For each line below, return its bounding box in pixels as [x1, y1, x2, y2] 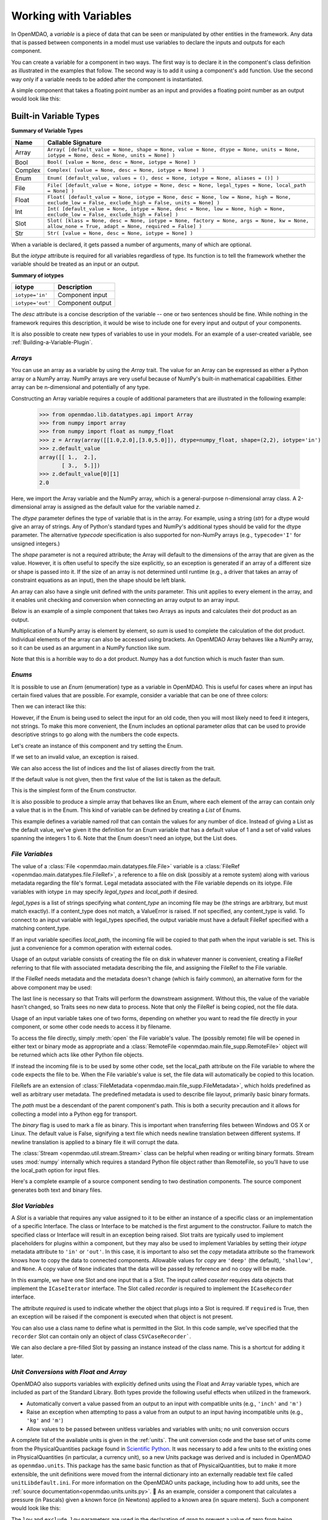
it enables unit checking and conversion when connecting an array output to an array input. [11, 596, 240, 604]
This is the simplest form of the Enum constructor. [11, 787, 137, 794]
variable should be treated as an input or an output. [11, 260, 140, 268]
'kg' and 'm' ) [26, 1417, 64, 1424]
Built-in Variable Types [11, 111, 100, 122]
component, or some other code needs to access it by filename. [11, 1023, 172, 1031]
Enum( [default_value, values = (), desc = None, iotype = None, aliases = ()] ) [47, 175, 279, 182]
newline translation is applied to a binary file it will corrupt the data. [11, 1138, 179, 1145]
